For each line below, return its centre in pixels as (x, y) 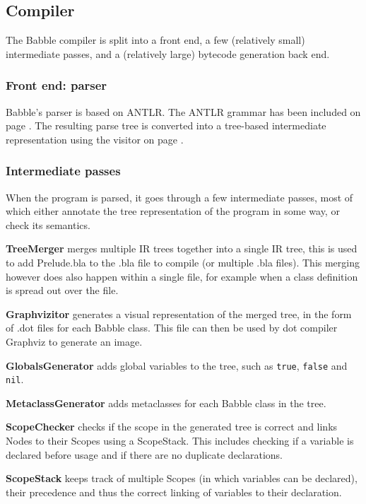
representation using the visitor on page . (95, 139)
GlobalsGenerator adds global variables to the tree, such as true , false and (177, 365)
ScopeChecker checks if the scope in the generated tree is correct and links (172, 427)
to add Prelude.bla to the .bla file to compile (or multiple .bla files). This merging (183, 262)
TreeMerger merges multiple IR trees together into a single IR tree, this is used (182, 248)
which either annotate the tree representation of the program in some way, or (173, 211)
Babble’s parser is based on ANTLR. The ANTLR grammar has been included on (183, 111)
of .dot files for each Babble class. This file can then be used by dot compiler (172, 328)
